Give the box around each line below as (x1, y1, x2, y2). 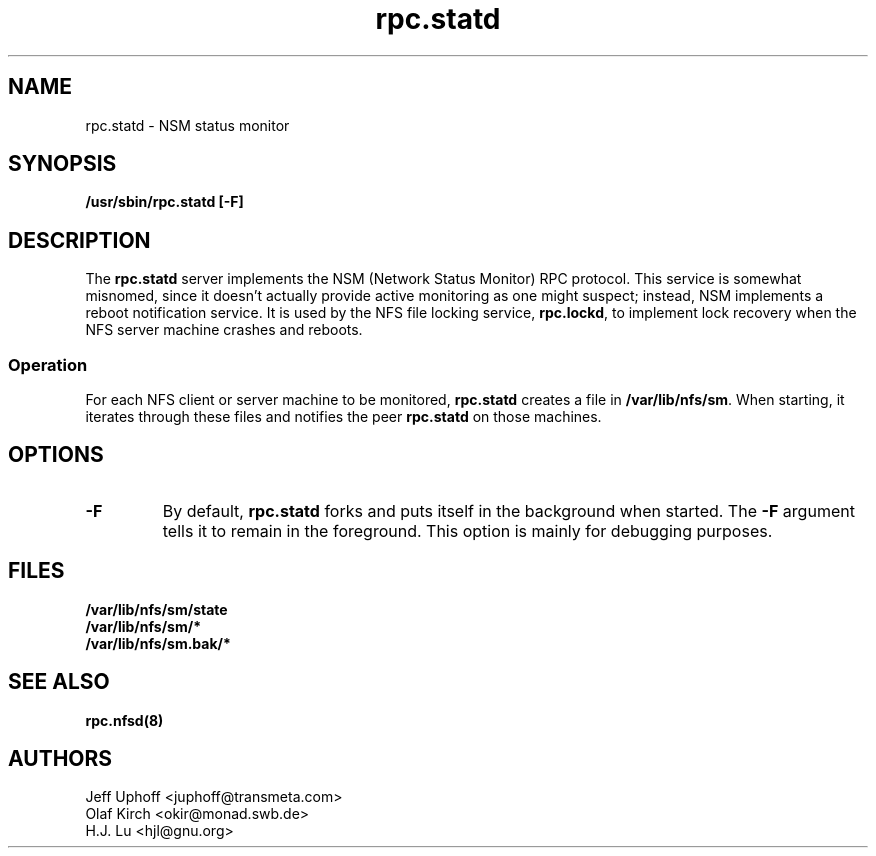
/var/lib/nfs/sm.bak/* (85, 634, 231, 652)
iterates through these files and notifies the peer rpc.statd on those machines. (85, 408, 602, 426)
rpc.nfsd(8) (85, 711, 164, 729)
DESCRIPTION (8, 227, 151, 253)
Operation (8, 354, 88, 375)
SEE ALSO (8, 669, 110, 695)
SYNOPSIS (8, 151, 117, 177)
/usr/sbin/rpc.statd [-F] (85, 193, 244, 211)
